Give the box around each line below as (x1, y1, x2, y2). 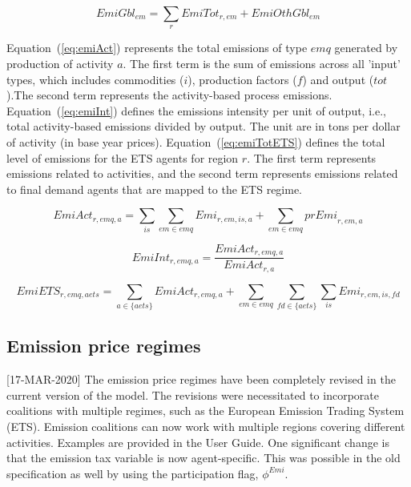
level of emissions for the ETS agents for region (6, 149, 239, 166)
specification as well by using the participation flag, (6, 465, 259, 481)
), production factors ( (187, 70, 297, 87)
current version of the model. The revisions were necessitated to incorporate (6, 386, 379, 403)
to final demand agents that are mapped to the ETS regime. (6, 180, 303, 197)
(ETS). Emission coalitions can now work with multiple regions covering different (6, 417, 405, 434)
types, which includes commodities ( (6, 70, 184, 87)
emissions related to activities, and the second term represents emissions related (6, 165, 398, 182)
